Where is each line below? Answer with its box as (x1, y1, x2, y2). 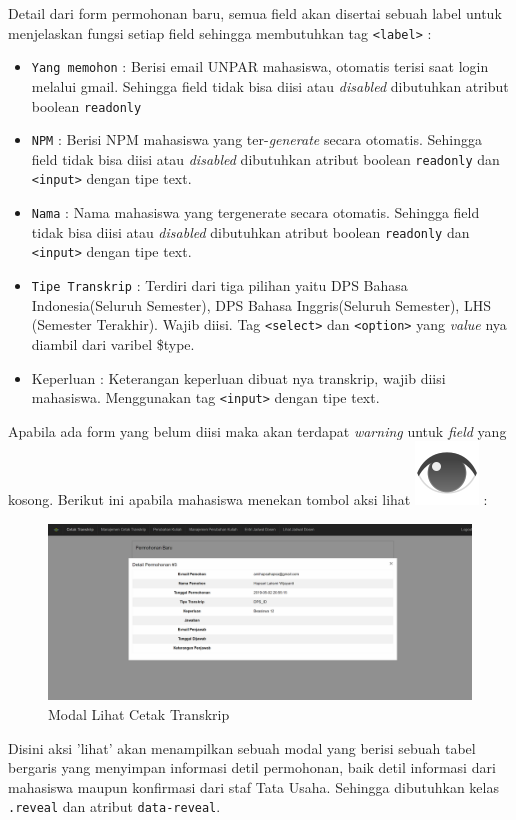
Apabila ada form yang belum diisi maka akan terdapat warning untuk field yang (8, 420, 507, 441)
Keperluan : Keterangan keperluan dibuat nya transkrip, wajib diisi (31, 367, 446, 388)
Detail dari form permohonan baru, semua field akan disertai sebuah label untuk (8, 3, 502, 23)
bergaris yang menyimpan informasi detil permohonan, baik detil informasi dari (8, 757, 496, 778)
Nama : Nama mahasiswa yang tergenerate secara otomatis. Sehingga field (31, 202, 480, 223)
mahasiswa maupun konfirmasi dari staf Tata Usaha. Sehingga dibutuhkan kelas (8, 776, 499, 797)
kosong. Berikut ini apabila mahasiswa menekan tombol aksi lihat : (8, 489, 488, 510)
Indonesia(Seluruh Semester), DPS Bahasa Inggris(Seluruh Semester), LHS (31, 294, 491, 315)
